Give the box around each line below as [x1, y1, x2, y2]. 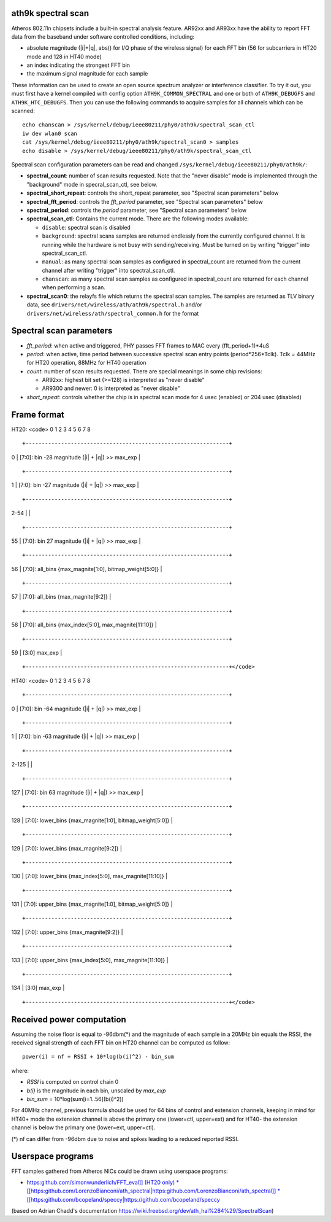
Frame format [11, 409, 64, 420]
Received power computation [11, 1014, 126, 1025]
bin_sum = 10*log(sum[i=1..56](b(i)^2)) [26, 1096, 124, 1103]
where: [11, 1067, 29, 1074]
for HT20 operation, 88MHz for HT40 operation [26, 359, 146, 367]
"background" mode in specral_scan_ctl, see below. [26, 181, 158, 188]
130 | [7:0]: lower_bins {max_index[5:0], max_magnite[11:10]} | [11, 873, 168, 880]
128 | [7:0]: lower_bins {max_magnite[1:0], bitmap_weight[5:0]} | [11, 817, 173, 824]
